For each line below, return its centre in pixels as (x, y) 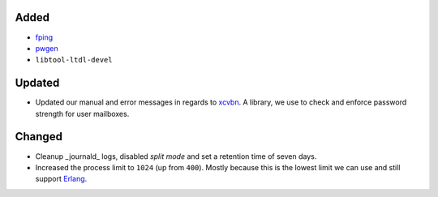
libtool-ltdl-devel (74, 60)
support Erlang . (61, 179)
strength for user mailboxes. (82, 113)
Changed (39, 137)
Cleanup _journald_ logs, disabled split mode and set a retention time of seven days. (176, 156)
